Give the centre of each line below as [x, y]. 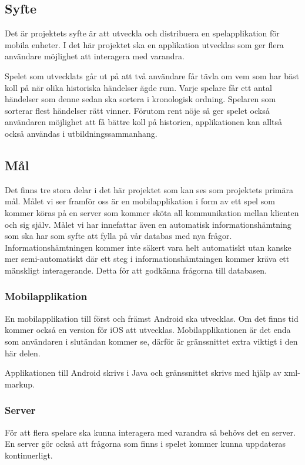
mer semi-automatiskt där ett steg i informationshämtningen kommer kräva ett [147, 259]
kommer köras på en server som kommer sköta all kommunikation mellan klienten [152, 212]
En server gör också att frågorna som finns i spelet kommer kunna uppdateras [145, 444]
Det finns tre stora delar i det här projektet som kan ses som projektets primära [149, 189]
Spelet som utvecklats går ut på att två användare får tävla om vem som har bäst [152, 75]
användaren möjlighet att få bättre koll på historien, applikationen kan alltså [144, 122]
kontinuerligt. [29, 455]
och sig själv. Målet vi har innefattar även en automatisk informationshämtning [148, 224]
